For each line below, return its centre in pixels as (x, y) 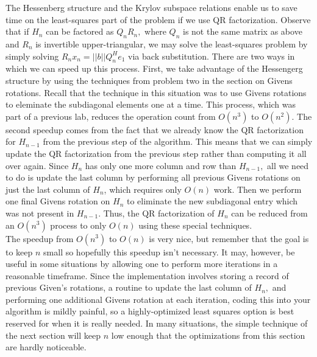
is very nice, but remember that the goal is (229, 238)
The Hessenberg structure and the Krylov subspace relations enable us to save (151, 7)
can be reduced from (269, 213)
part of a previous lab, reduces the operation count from (111, 116)
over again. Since (37, 165)
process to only (78, 225)
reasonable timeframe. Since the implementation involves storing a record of (147, 275)
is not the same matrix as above (243, 31)
